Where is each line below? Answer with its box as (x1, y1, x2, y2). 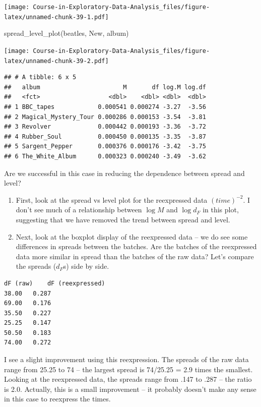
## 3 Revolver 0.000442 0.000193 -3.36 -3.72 (4, 123, 206, 131)
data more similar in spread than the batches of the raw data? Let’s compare (16, 251, 254, 261)
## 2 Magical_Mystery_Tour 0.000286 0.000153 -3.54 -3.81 (4, 113, 206, 121)
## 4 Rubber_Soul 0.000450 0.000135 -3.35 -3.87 (4, 133, 206, 140)
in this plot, (203, 204, 239, 215)
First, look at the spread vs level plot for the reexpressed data (16, 194, 208, 205)
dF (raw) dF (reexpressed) (4, 279, 105, 287)
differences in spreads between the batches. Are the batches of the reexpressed (16, 241, 257, 252)
